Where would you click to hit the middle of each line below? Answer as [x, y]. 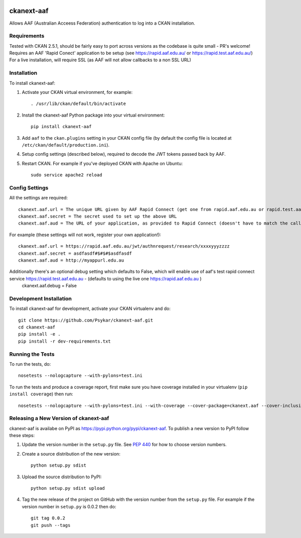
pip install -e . [39, 334]
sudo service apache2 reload [66, 175]
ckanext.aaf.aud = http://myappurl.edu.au [71, 260]
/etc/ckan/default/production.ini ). [66, 145]
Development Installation [41, 298]
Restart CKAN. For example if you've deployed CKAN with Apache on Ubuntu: [102, 163]
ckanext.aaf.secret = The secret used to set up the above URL [98, 217]
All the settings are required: [38, 198]
